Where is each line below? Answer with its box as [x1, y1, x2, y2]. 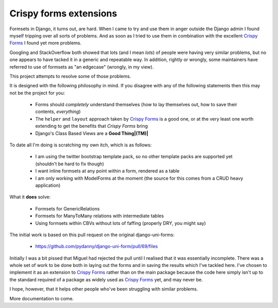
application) [35, 182, 61, 188]
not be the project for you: [9, 90, 65, 96]
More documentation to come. [9, 295, 74, 301]
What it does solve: [9, 194, 51, 200]
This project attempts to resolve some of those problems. [9, 73, 131, 79]
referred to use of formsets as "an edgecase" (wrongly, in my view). [9, 64, 154, 70]
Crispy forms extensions [9, 8, 117, 19]
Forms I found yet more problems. [9, 40, 82, 46]
